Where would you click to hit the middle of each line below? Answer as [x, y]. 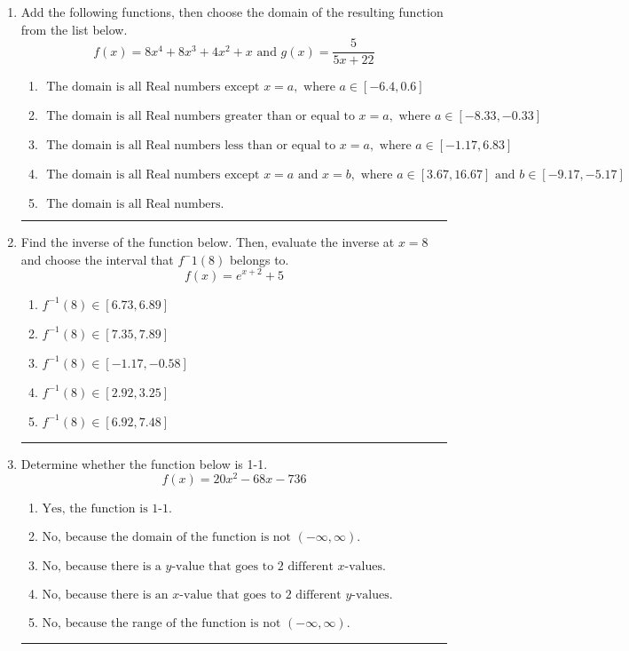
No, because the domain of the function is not [167, 538]
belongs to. [259, 259]
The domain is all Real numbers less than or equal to [191, 146]
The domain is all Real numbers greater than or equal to [200, 117]
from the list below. [74, 29]
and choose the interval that [97, 259]
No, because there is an [105, 595]
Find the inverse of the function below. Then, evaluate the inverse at [208, 242]
